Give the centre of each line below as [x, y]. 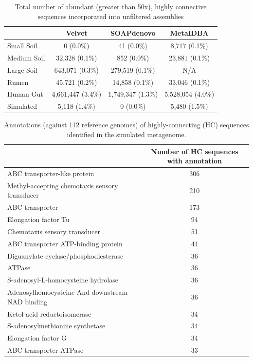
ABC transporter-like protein [51, 173]
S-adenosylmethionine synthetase [56, 326]
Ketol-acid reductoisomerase [49, 313]
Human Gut [25, 94]
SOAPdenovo [133, 33]
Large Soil [22, 70]
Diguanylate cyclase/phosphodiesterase [65, 255]
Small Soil [22, 46]
